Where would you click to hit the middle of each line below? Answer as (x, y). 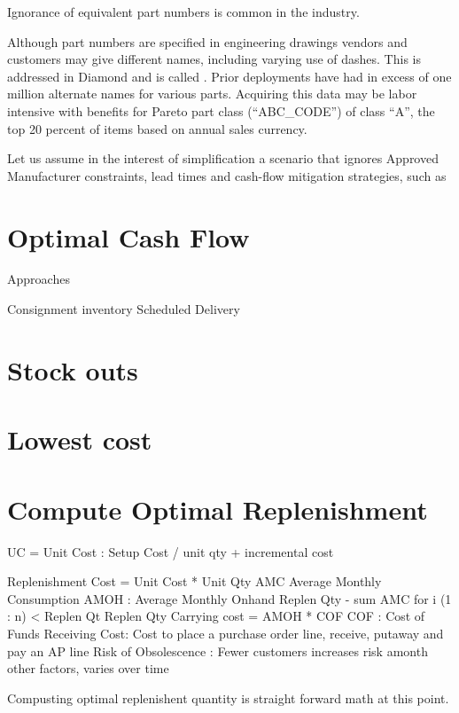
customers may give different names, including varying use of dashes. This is (214, 59)
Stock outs (73, 369)
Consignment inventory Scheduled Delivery (124, 309)
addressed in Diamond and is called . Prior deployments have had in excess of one (229, 76)
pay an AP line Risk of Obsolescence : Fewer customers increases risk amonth (218, 650)
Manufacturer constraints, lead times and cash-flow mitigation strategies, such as (227, 175)
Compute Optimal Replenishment (218, 509)
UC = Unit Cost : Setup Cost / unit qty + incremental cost (171, 551)
